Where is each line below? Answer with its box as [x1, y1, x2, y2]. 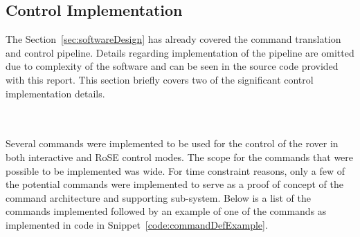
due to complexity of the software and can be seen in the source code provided [6, 59, 339, 73]
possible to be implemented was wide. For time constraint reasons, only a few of [6, 163, 345, 178]
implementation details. [6, 86, 105, 100]
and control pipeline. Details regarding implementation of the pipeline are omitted [6, 45, 354, 59]
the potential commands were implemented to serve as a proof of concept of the [6, 177, 343, 191]
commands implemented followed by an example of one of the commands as [6, 204, 327, 218]
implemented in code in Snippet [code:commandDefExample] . [6, 217, 268, 231]
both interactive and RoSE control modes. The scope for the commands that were [6, 149, 354, 164]
